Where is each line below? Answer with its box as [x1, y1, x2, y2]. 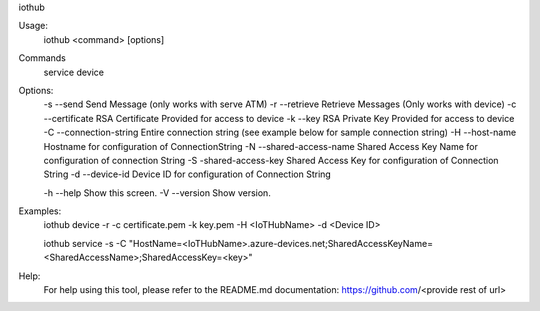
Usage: [18, 20, 49, 32]
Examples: [18, 205, 62, 217]
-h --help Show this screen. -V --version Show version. [43, 186, 272, 199]
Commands [18, 52, 67, 64]
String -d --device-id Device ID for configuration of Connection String [43, 168, 332, 180]
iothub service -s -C [43, 237, 127, 249]
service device [43, 66, 105, 78]
